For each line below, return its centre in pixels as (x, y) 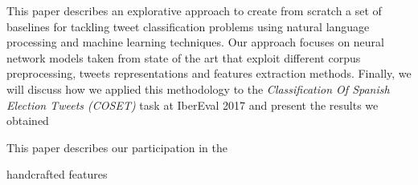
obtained (28, 121)
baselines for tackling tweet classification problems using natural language (188, 26)
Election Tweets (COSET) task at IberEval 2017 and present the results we (193, 105)
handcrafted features (57, 174)
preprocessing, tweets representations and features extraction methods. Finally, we (209, 73)
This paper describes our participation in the (117, 147)
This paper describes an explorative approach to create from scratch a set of (194, 10)
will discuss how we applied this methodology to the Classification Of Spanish (198, 88)
